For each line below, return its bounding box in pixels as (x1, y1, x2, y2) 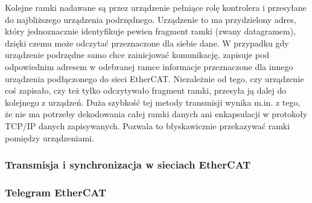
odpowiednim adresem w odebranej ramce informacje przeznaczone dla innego (5, 60, 293, 72)
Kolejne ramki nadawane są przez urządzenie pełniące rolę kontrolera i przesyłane (5, 1, 307, 13)
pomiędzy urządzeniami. (5, 131, 94, 144)
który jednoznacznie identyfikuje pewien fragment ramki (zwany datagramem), (5, 25, 296, 37)
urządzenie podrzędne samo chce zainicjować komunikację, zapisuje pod (5, 48, 270, 61)
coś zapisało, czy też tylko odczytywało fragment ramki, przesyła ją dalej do (5, 84, 287, 97)
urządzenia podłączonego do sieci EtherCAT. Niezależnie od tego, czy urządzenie (5, 72, 304, 85)
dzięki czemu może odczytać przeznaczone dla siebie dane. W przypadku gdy (5, 36, 289, 49)
